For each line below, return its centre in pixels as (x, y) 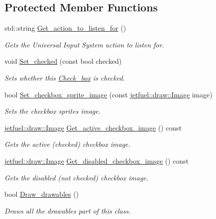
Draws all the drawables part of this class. (68, 210)
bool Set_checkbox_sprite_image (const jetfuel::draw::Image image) (108, 94)
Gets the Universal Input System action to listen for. (84, 44)
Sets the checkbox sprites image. (53, 111)
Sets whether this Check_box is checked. (65, 77)
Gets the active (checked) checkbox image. (67, 144)
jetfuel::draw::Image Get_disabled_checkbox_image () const (97, 160)
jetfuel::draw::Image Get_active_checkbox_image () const (93, 127)
